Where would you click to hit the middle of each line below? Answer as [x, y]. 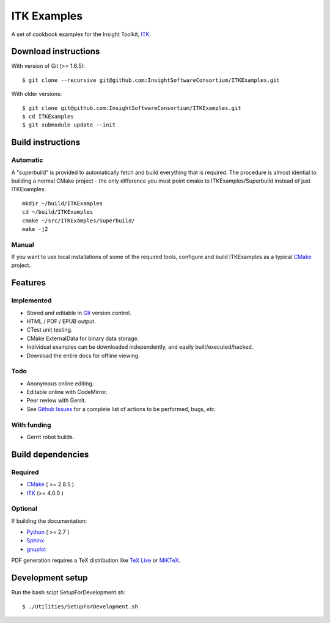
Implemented [31, 301]
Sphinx [35, 541]
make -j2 [35, 229]
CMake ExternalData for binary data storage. [83, 338]
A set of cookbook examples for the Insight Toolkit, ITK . [81, 34]
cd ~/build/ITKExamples [58, 212]
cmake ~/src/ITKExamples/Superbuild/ [79, 220]
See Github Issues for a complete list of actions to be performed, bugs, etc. [121, 409]
